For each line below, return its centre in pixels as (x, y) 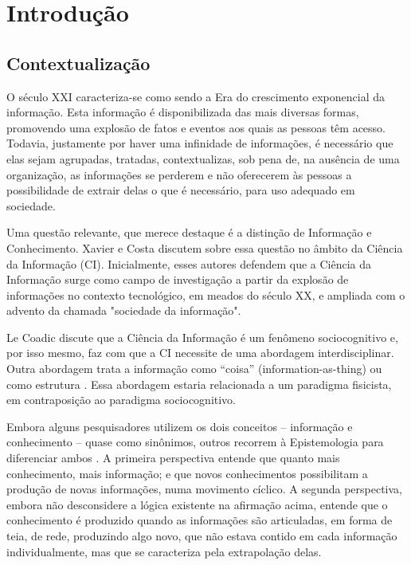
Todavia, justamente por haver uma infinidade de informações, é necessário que (200, 143)
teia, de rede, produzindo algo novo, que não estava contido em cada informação (202, 536)
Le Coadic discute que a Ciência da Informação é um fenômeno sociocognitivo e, (202, 337)
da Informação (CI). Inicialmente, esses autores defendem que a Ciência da (189, 263)
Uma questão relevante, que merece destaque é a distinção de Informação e (189, 232)
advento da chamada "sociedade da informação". (124, 310)
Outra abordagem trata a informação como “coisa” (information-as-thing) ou (194, 369)
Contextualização (78, 63)
